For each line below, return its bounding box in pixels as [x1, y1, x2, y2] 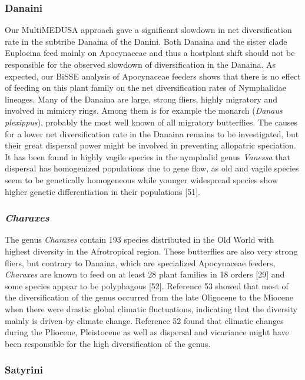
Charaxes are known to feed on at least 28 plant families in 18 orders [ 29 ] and [5, 268, 285, 280]
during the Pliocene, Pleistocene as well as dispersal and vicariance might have [5, 326, 289, 338]
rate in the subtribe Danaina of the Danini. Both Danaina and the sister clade [5, 35, 287, 47]
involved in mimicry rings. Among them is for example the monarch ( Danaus [5, 104, 283, 117]
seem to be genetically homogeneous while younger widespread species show [5, 173, 279, 186]
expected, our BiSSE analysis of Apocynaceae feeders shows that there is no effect [5, 70, 301, 82]
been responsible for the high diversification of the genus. [5, 337, 211, 349]
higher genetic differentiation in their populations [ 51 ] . [5, 185, 201, 197]
